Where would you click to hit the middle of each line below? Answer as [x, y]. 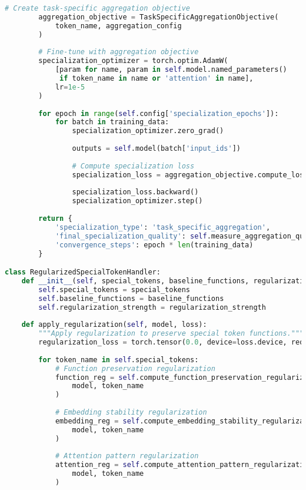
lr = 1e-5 [70, 87]
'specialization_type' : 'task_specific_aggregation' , [163, 227]
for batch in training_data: [112, 122]
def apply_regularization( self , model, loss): [114, 325]
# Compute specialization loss [133, 166]
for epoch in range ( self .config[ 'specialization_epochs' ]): [159, 113]
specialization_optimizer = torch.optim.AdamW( [133, 61]
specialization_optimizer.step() [137, 201]
